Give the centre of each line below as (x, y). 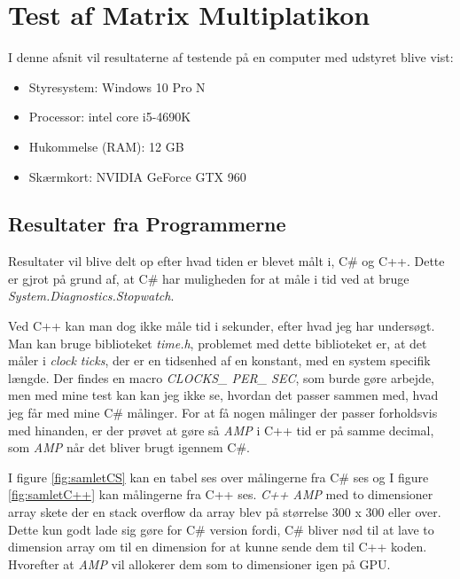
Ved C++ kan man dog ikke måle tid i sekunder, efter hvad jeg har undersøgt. (222, 326)
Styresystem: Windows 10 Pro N (117, 86)
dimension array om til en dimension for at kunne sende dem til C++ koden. (218, 547)
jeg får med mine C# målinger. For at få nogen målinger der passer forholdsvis (223, 413)
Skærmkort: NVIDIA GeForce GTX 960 (137, 176)
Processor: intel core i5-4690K (110, 117)
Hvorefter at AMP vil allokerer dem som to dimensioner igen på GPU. (199, 563)
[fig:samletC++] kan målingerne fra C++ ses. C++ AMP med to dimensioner (221, 494)
